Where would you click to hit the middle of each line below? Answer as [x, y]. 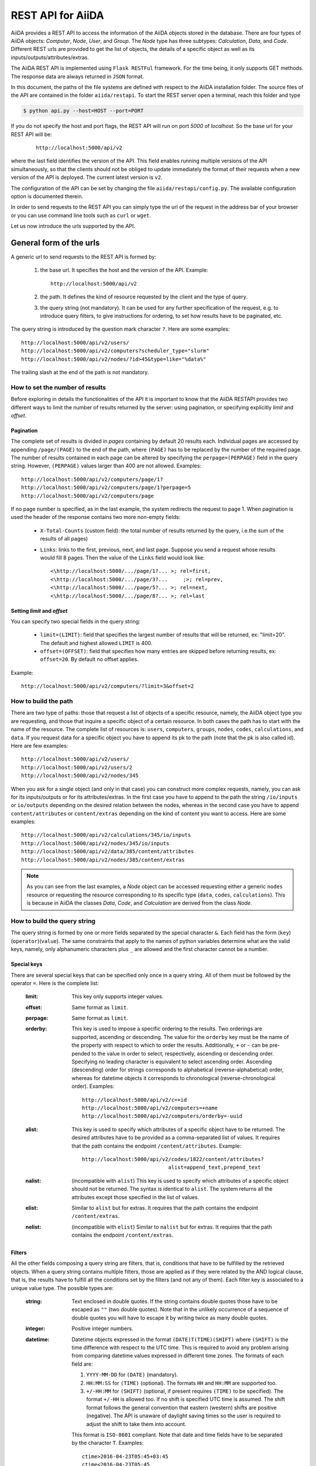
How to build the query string [53, 921]
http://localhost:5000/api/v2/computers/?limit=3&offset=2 [108, 686]
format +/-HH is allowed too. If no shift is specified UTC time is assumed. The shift [186, 1399]
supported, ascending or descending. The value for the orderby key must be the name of [180, 1037]
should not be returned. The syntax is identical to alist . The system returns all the [172, 1189]
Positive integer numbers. [103, 1329]
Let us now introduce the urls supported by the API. [73, 226]
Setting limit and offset [39, 610]
